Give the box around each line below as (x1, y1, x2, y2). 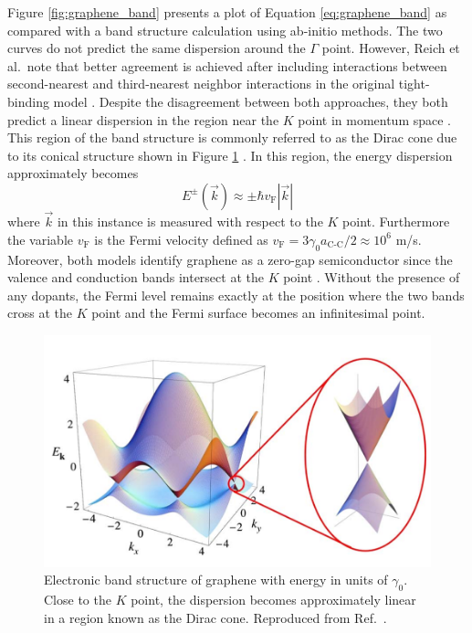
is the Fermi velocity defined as (94, 229, 268, 248)
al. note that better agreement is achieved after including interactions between (7, 56, 447, 75)
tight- (398, 74, 430, 93)
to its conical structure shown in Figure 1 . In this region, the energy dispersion (7, 145, 453, 164)
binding (7, 91, 49, 111)
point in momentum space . (298, 110, 452, 129)
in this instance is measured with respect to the (57, 212, 323, 231)
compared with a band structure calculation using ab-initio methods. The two (7, 20, 443, 39)
